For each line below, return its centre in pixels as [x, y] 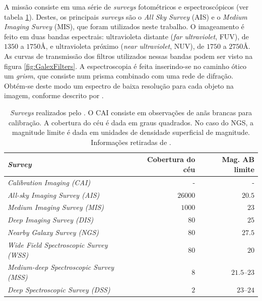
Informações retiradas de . [131, 142]
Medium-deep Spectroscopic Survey [61, 267]
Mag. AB [238, 159]
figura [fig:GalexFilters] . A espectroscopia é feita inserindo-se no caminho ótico [125, 66]
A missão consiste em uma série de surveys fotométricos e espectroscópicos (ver [126, 7]
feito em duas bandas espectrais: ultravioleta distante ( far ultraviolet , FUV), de [126, 36]
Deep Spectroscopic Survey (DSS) [59, 289]
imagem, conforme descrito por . [54, 95]
